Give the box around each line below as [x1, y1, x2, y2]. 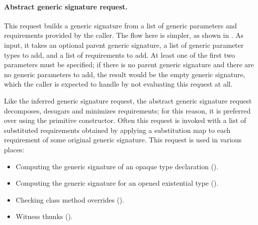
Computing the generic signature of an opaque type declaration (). [15, 161, 219, 171]
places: [4, 144, 24, 154]
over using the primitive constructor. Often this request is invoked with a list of [4, 115, 247, 125]
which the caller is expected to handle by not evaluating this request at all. [4, 79, 233, 89]
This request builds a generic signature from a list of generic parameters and [4, 20, 237, 30]
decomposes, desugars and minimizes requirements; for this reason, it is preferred [4, 105, 251, 115]
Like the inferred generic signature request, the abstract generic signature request [4, 95, 252, 106]
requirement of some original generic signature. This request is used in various [4, 134, 242, 145]
